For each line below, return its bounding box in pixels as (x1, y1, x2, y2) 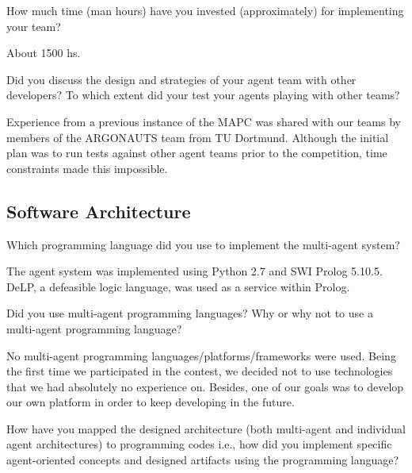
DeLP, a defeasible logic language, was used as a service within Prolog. (6, 278, 350, 294)
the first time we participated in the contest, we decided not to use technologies (6, 363, 393, 379)
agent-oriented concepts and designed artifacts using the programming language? (6, 452, 399, 468)
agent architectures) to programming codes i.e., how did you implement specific (6, 436, 392, 452)
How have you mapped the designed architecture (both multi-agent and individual (6, 420, 406, 436)
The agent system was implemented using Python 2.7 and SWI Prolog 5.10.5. (6, 263, 383, 279)
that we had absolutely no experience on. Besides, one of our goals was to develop (6, 378, 404, 394)
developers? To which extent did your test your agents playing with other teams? (6, 87, 400, 103)
